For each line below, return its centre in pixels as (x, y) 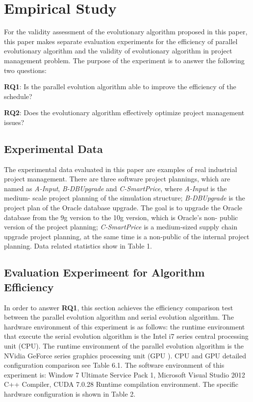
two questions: (25, 70)
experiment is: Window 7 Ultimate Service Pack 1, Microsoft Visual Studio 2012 (125, 374)
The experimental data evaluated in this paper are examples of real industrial (121, 169)
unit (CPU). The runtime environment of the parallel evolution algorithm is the (124, 345)
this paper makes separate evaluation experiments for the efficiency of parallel (121, 41)
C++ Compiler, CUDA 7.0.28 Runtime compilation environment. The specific (121, 384)
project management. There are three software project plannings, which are (117, 179)
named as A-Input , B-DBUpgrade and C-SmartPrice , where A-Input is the (115, 188)
